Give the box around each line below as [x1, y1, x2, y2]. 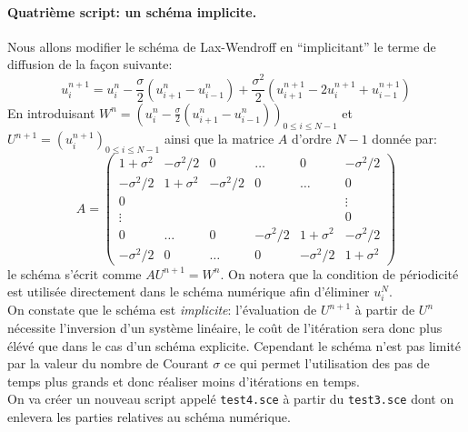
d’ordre [291, 129, 332, 148]
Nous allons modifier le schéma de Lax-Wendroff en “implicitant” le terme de [7, 36, 436, 55]
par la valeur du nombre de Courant [7, 354, 209, 373]
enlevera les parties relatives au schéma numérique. [7, 407, 291, 427]
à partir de [354, 300, 415, 319]
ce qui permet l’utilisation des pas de [224, 354, 430, 373]
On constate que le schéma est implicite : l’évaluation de [7, 300, 317, 319]
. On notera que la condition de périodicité [220, 264, 459, 283]
